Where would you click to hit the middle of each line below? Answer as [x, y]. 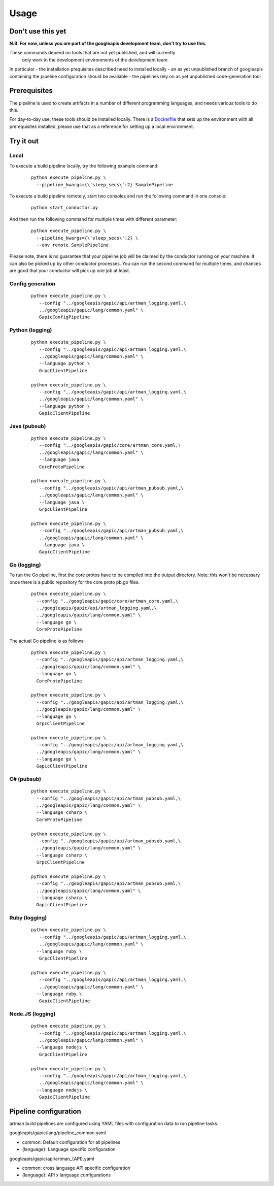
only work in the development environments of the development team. [95, 60]
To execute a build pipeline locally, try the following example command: [84, 166]
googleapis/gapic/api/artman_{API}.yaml [52, 1159]
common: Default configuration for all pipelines [71, 1142]
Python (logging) [31, 330]
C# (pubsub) [25, 779]
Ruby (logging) [28, 918]
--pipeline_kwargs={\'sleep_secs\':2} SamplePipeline [105, 185]
